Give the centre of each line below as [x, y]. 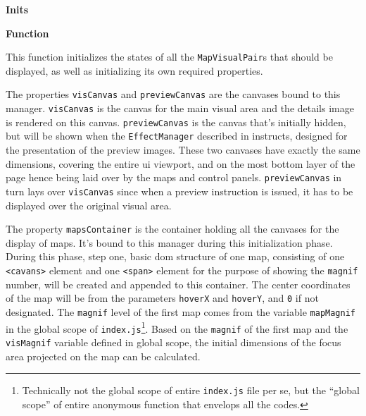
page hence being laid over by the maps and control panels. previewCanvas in [174, 177]
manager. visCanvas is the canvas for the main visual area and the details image [180, 108]
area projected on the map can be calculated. [103, 356]
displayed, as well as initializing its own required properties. [134, 70]
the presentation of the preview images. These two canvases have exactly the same [183, 150]
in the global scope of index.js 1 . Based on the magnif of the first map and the [177, 327]
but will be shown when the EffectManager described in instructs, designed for [177, 136]
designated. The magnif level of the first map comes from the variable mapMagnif [181, 311]
